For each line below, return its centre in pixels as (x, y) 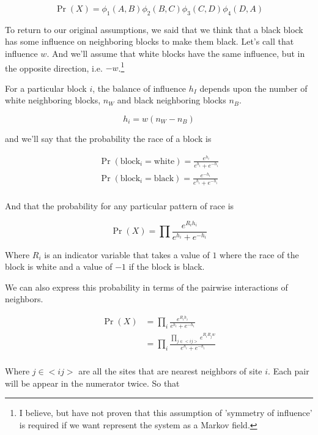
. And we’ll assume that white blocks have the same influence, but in (176, 53)
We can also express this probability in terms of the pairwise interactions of (146, 287)
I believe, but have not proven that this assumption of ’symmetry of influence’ (166, 413)
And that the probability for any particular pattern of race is (120, 205)
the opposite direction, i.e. (54, 68)
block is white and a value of (59, 266)
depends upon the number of (253, 88)
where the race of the (259, 254)
